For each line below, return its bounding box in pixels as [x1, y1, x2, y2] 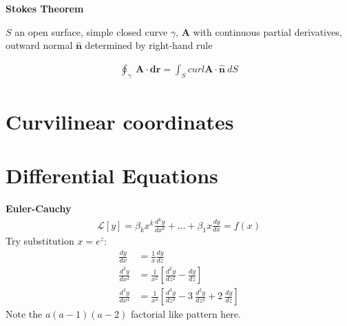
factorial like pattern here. [131, 307, 241, 321]
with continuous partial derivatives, [193, 24, 342, 39]
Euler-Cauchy [6, 201, 72, 216]
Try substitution [6, 234, 74, 248]
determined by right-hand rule [85, 38, 213, 52]
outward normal [6, 38, 73, 52]
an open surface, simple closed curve [14, 24, 168, 39]
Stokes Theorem [6, 1, 84, 15]
